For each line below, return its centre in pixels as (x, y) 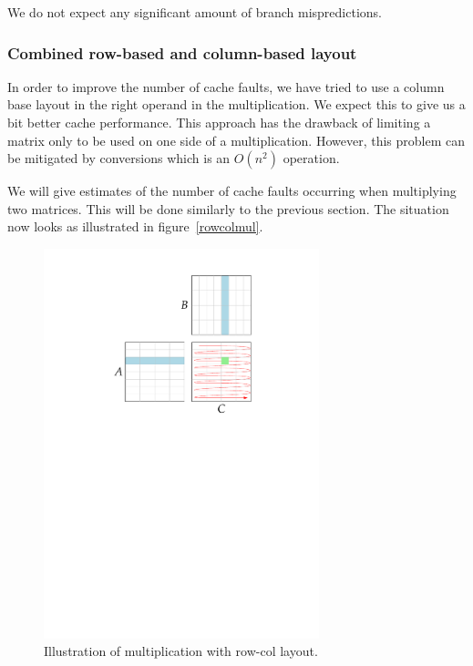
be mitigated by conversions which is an (119, 158)
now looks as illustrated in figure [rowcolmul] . (135, 226)
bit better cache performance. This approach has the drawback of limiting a (219, 122)
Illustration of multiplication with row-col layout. (181, 651)
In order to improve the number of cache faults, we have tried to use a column (226, 86)
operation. (311, 158)
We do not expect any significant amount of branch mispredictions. (195, 12)
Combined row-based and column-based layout (182, 52)
